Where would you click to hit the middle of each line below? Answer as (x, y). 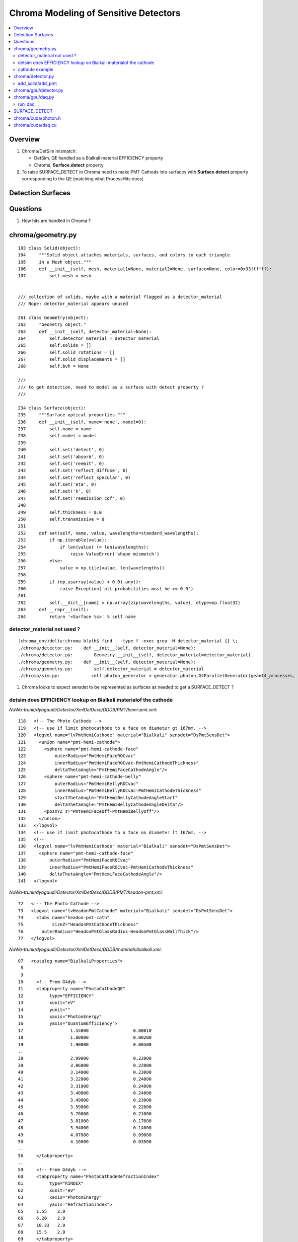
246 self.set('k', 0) (55, 491)
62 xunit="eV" (47, 1190)
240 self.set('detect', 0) (61, 450)
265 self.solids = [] (55, 346)
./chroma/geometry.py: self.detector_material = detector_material (111, 669)
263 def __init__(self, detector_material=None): (85, 331)
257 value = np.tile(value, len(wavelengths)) (91, 568)
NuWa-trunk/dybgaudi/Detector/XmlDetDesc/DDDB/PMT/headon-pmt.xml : (86, 892)
